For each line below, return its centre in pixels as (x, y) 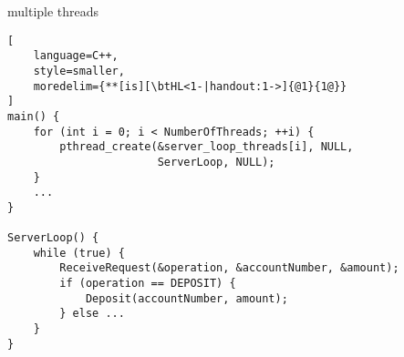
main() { (34, 116)
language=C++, (76, 56)
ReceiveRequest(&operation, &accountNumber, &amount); (229, 268)
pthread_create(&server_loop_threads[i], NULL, (207, 147)
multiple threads (53, 11)
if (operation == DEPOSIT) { (148, 284)
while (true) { (79, 253)
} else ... (92, 314)
